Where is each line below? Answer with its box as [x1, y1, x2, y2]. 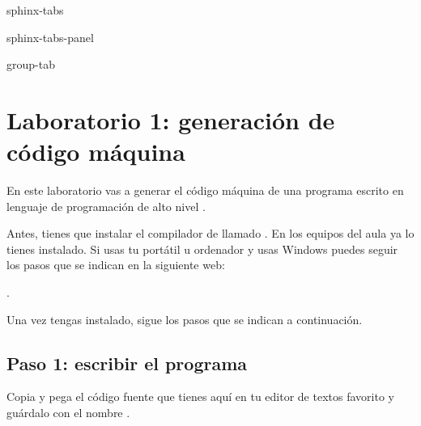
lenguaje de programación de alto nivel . [6, 197, 206, 214]
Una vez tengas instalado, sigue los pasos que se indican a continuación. [6, 310, 363, 327]
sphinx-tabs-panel [6, 28, 94, 45]
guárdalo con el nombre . [6, 404, 130, 421]
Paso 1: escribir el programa [6, 350, 248, 375]
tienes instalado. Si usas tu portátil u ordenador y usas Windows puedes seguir [6, 240, 398, 257]
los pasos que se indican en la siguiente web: [6, 256, 225, 273]
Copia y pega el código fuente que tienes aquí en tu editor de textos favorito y [6, 388, 394, 405]
